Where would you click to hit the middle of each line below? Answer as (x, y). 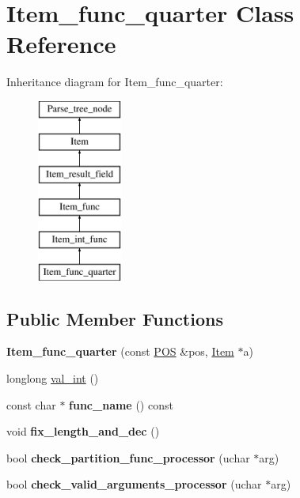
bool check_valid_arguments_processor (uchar (134, 484)
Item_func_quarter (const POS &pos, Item (120, 351)
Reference (61, 44)
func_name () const (121, 404)
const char (31, 404)
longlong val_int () (53, 378)
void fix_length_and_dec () (83, 431)
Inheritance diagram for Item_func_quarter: (115, 82)
